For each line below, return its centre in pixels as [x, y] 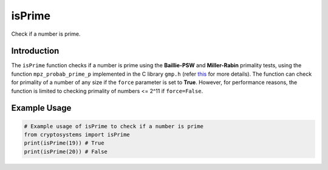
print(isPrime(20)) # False [66, 152]
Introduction [35, 51]
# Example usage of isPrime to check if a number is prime [114, 126]
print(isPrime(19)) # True [64, 143]
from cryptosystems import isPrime [77, 135]
